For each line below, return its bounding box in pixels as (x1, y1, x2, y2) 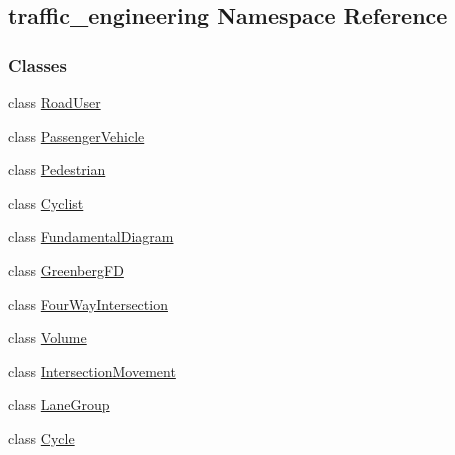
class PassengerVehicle (8, 125, 145, 146)
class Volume (8, 327, 87, 348)
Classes (8, 52, 67, 77)
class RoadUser (8, 92, 101, 112)
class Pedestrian (8, 159, 106, 180)
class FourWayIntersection (8, 293, 168, 314)
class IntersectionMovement (8, 360, 176, 381)
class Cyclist (8, 192, 84, 213)
